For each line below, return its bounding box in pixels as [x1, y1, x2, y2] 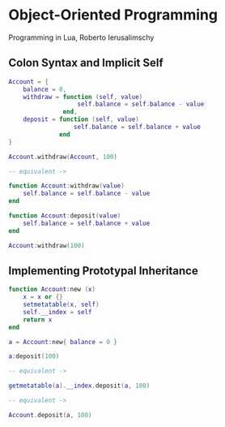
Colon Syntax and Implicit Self [8, 56, 163, 70]
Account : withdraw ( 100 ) [8, 241, 85, 249]
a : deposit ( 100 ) [8, 352, 60, 360]
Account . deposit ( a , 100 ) [8, 411, 92, 419]
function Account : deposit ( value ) [8, 212, 121, 220]
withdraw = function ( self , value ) [23, 93, 143, 101]
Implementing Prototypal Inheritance [8, 264, 198, 278]
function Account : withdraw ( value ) [8, 182, 125, 190]
